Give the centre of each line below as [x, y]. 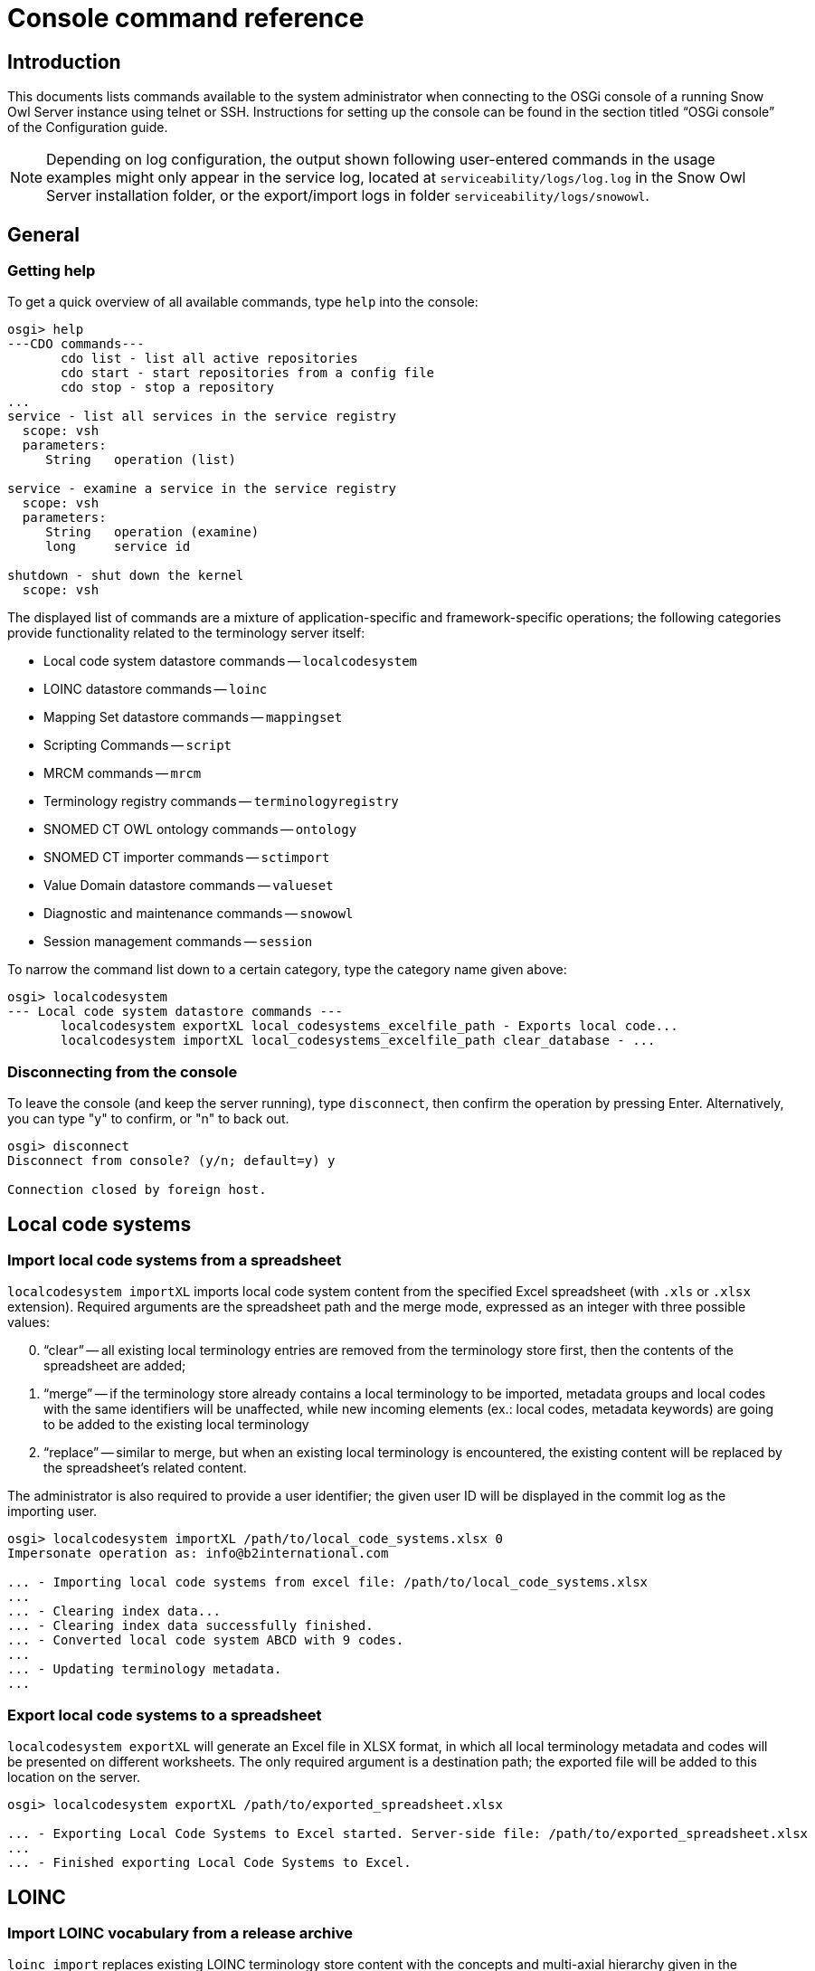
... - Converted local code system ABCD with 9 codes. [206, 1640]
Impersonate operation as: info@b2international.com [198, 1554]
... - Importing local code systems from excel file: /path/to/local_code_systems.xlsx [328, 1582]
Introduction [64, 62]
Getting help [52, 271]
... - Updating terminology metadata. [145, 1669]
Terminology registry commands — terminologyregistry [221, 801]
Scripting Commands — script [138, 745]
